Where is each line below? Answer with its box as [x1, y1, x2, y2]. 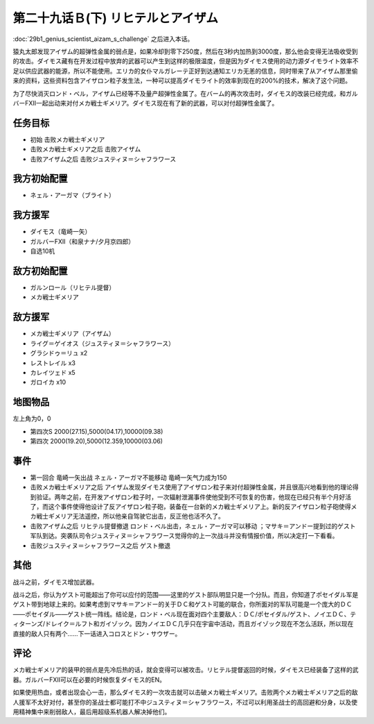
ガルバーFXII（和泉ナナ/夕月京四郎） [30, 237, 135, 246]
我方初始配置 [12, 173, 68, 185]
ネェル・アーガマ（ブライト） [30, 191, 116, 199]
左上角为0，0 [12, 414, 51, 423]
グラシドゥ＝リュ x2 [30, 349, 88, 357]
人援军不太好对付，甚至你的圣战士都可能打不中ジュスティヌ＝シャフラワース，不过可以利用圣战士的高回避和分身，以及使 [12, 698, 358, 706]
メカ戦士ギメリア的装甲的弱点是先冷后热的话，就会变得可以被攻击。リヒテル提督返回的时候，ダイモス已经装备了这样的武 [12, 666, 359, 674]
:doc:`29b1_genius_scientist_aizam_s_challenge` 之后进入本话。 [12, 35, 194, 43]
